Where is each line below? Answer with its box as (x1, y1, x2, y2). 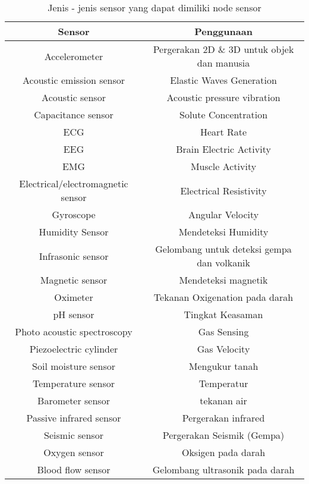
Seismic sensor (44, 428, 103, 442)
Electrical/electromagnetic (19, 177, 128, 190)
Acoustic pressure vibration (166, 90, 280, 104)
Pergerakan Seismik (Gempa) (162, 428, 285, 442)
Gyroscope (52, 208, 96, 221)
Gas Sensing (198, 325, 249, 338)
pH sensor (53, 307, 94, 321)
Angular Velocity (188, 208, 259, 221)
